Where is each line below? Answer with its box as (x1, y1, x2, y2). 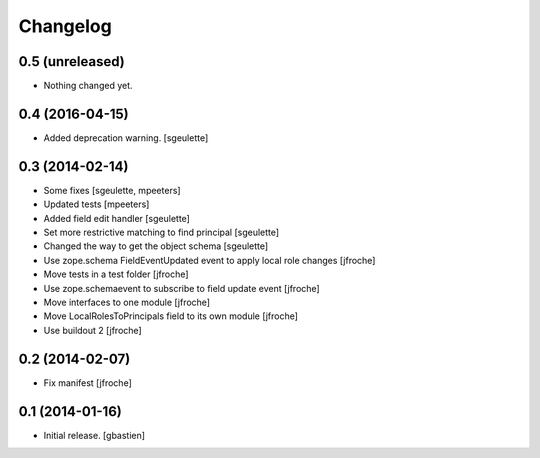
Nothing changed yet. (43, 80, 134, 92)
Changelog (18, 15, 112, 37)
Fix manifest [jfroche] (43, 376, 132, 389)
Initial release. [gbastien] (43, 429, 145, 441)
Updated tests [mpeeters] (43, 198, 150, 210)
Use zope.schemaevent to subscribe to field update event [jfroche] (43, 282, 320, 294)
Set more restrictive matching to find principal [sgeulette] (43, 226, 280, 239)
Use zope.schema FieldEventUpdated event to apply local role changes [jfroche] (43, 254, 376, 266)
